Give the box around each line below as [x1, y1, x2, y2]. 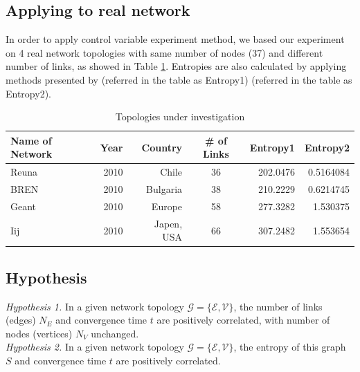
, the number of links [233, 299, 323, 313]
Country [141, 140, 183, 154]
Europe [151, 198, 183, 213]
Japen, [154, 216, 183, 230]
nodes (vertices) [6, 326, 73, 340]
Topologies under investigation [115, 109, 245, 124]
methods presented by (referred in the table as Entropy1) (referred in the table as [6, 72, 352, 86]
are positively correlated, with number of [156, 313, 330, 327]
